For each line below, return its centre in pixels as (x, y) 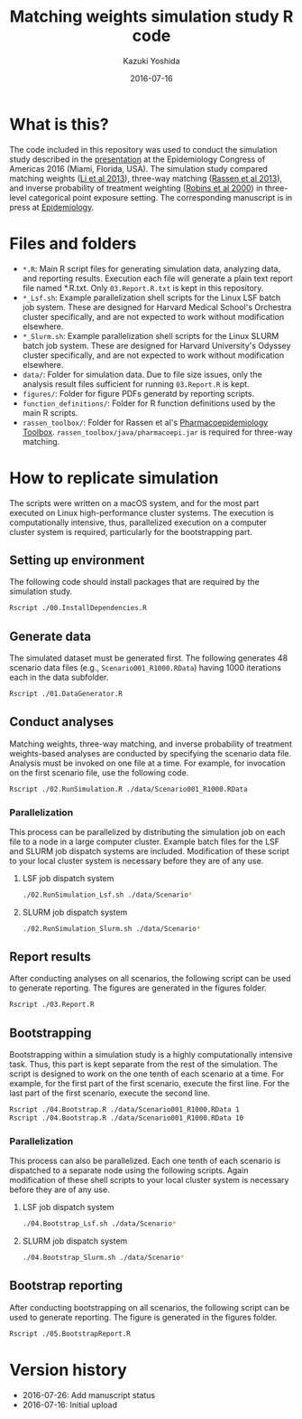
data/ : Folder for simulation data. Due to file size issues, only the (142, 374)
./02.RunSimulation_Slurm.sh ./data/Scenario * (111, 928)
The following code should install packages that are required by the (134, 582)
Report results (50, 957)
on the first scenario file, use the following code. (99, 772)
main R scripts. (50, 412)
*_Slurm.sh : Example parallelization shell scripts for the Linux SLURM (151, 335)
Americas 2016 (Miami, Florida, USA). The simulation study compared (139, 168)
